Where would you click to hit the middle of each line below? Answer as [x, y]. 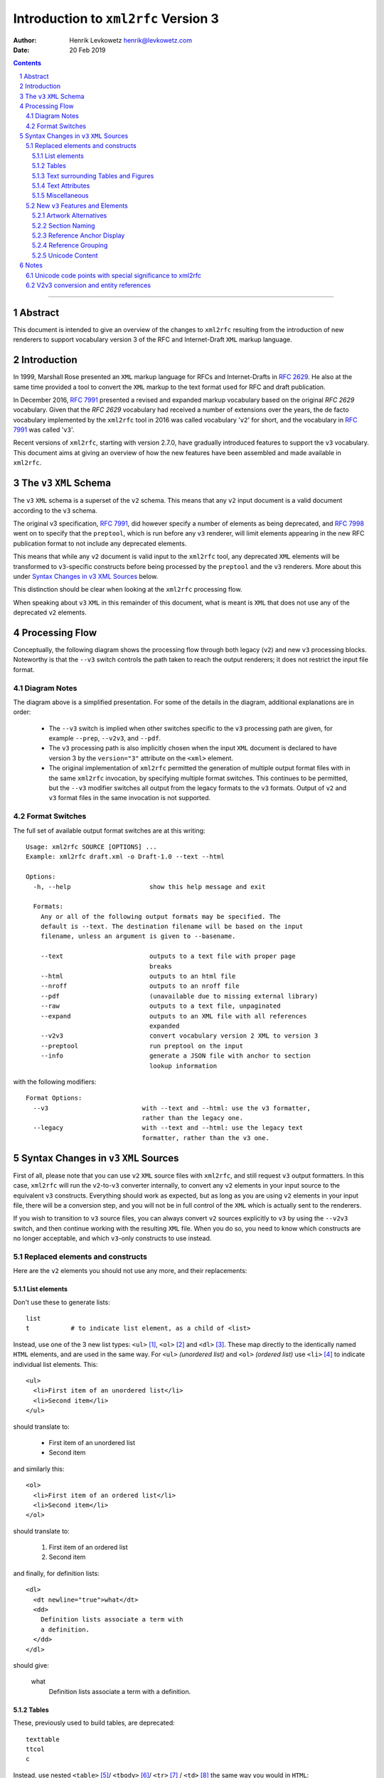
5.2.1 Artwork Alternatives [70, 215]
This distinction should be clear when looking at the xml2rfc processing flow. [128, 590]
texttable [43, 1739]
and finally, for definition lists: [56, 1573]
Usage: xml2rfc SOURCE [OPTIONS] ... [92, 847]
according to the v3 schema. [55, 510]
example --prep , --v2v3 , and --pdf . [105, 738]
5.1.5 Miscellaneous [60, 196]
